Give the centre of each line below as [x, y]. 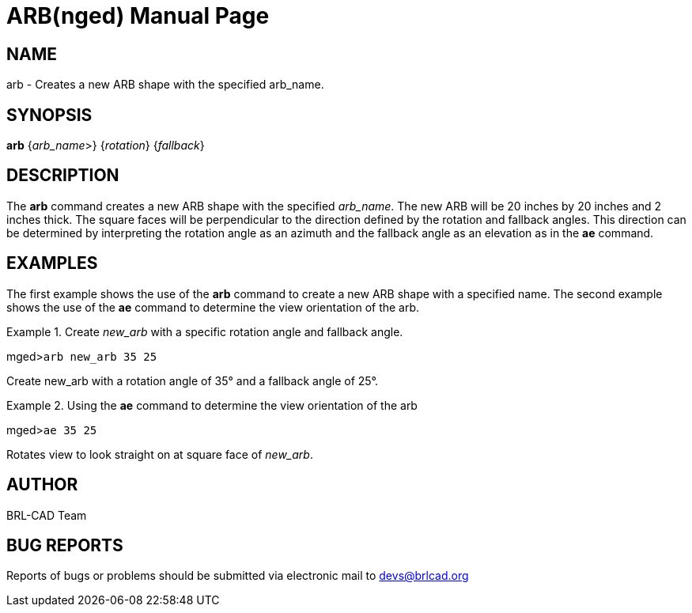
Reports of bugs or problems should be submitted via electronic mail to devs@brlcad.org [238, 576]
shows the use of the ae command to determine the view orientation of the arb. [213, 307]
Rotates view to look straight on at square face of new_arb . [160, 454]
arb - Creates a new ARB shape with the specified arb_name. [165, 85]
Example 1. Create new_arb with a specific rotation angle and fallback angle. [205, 331]
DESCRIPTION [63, 176]
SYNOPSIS [49, 115]
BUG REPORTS [65, 545]
